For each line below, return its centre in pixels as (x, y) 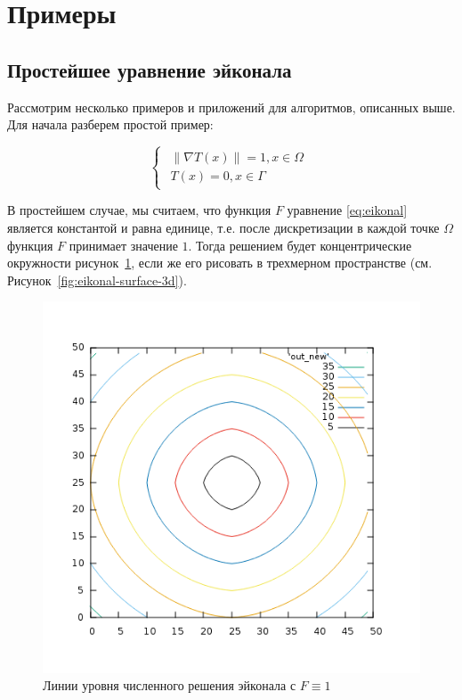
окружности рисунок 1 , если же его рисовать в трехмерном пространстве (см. (220, 263)
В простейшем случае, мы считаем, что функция (139, 210)
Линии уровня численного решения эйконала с (170, 685)
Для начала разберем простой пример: (110, 124)
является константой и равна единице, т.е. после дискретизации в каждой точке (223, 227)
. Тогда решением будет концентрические (300, 245)
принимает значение (123, 245)
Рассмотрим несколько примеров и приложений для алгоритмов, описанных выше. (231, 107)
